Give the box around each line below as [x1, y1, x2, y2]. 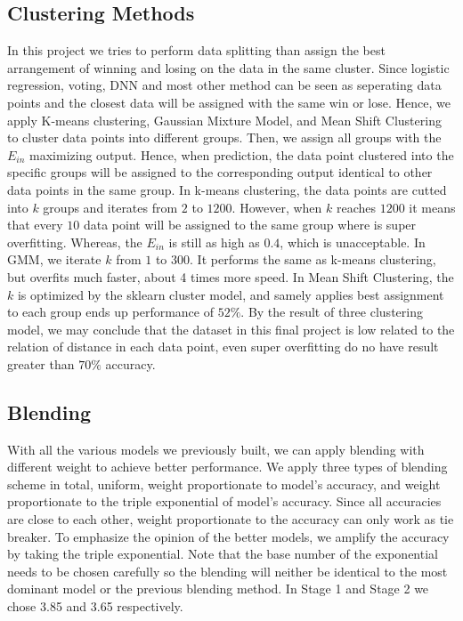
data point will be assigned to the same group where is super [83, 215, 417, 234]
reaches [336, 198, 377, 216]
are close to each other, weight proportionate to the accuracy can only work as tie [7, 510, 454, 528]
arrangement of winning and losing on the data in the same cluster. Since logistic [7, 58, 450, 77]
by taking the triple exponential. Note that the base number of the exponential [7, 544, 438, 563]
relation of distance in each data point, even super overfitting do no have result [7, 337, 439, 356]
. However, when [231, 198, 322, 216]
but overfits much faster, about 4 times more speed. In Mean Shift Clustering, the [7, 267, 454, 286]
